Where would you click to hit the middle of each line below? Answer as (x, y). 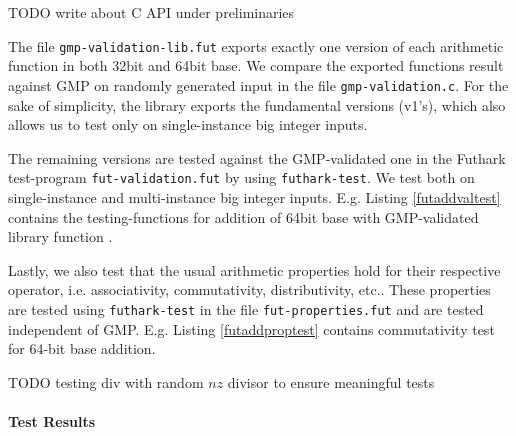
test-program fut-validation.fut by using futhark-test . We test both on (241, 177)
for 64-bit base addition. (82, 348)
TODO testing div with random (106, 381)
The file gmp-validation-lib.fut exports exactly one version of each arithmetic (256, 45)
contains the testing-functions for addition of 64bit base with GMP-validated (243, 216)
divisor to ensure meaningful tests (331, 381)
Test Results (52, 420)
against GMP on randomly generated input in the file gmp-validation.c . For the (258, 84)
